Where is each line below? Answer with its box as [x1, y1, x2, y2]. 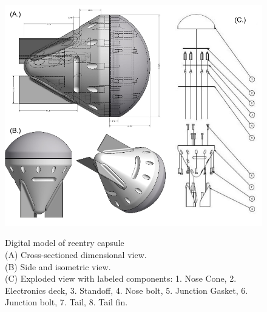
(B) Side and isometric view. [5, 260, 111, 273]
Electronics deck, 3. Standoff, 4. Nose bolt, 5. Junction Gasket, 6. [5, 284, 248, 296]
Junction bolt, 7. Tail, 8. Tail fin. [5, 296, 128, 308]
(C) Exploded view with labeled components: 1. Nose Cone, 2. [5, 272, 237, 285]
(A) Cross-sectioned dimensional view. [5, 248, 147, 261]
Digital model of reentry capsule [5, 236, 124, 249]
